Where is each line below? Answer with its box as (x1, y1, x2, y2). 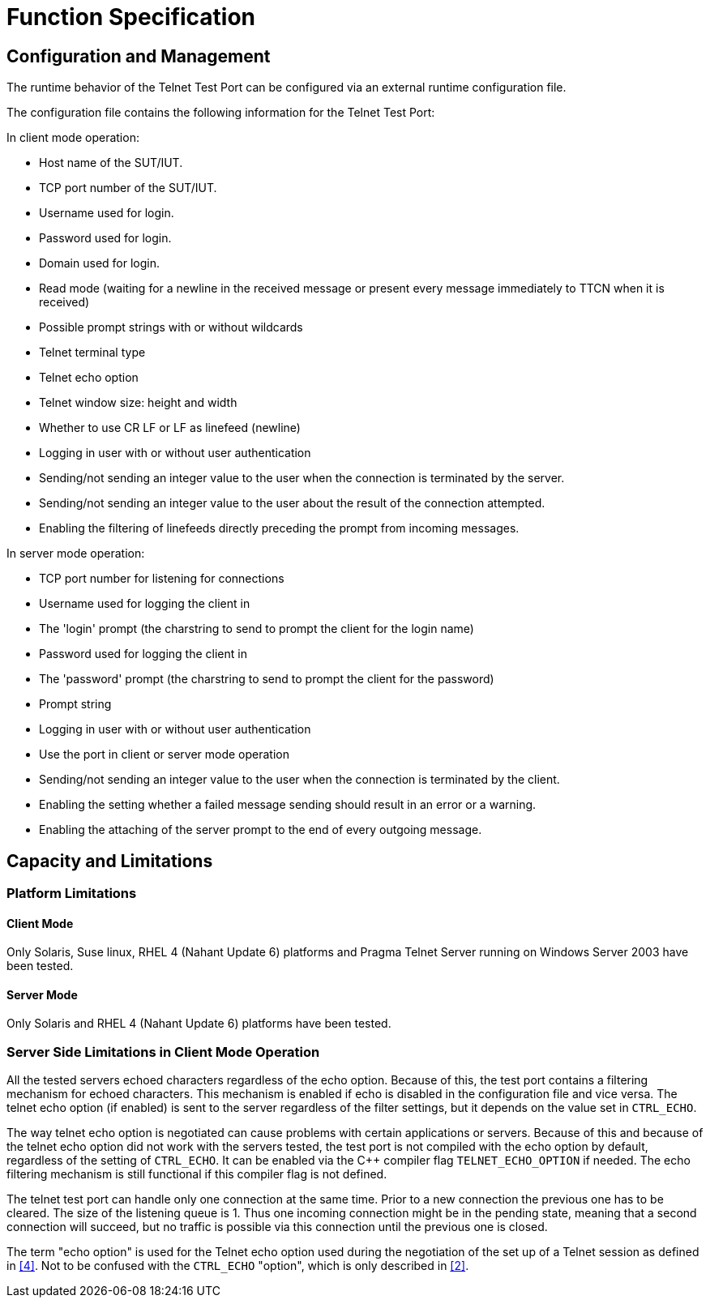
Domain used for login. (39, 256, 160, 271)
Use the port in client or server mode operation (39, 747, 290, 762)
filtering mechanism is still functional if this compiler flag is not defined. (6, 1167, 387, 1182)
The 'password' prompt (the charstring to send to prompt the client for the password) (39, 672, 494, 686)
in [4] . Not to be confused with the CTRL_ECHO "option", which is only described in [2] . (6, 1259, 469, 1273)
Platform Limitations (6, 885, 137, 902)
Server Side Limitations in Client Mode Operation (6, 1043, 320, 1060)
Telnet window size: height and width (39, 395, 237, 410)
